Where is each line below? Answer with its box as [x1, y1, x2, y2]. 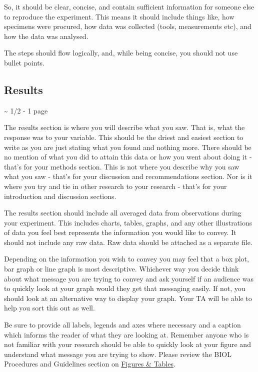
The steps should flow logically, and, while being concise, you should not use [4, 47, 238, 58]
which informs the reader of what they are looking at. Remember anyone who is [4, 329, 249, 339]
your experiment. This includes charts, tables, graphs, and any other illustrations [4, 217, 252, 227]
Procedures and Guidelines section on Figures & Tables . [4, 358, 175, 369]
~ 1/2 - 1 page [4, 105, 48, 115]
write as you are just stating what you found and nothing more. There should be [4, 141, 251, 152]
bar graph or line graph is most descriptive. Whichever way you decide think [4, 263, 239, 274]
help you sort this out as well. [4, 302, 95, 313]
